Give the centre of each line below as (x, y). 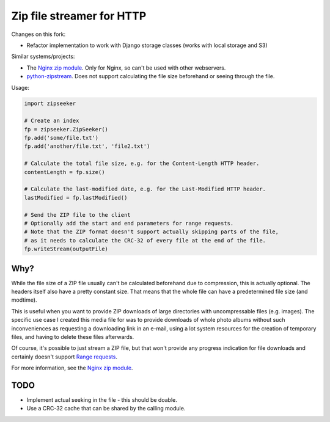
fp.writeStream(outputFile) (66, 249)
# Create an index (52, 121)
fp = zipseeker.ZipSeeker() (66, 129)
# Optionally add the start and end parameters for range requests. (129, 223)
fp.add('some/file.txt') (61, 138)
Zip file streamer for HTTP (79, 16)
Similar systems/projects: (43, 56)
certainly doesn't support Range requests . (64, 357)
